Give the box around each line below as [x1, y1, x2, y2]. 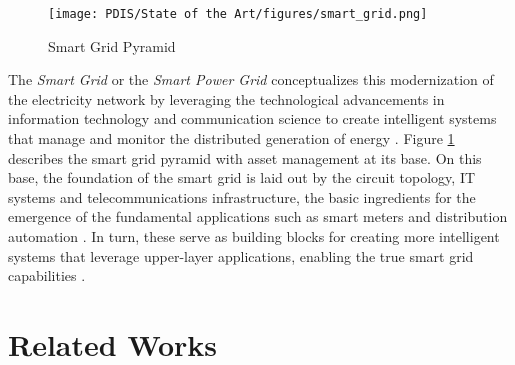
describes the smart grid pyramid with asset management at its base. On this [8, 147, 482, 168]
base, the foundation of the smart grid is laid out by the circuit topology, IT [8, 167, 476, 188]
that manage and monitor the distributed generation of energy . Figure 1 [8, 128, 455, 149]
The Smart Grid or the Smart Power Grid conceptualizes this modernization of [8, 69, 494, 90]
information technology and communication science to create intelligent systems [8, 108, 497, 129]
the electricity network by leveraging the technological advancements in [8, 88, 445, 109]
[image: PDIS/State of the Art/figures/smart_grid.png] [48, 7, 428, 21]
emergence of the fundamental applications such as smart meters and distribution [8, 206, 508, 227]
